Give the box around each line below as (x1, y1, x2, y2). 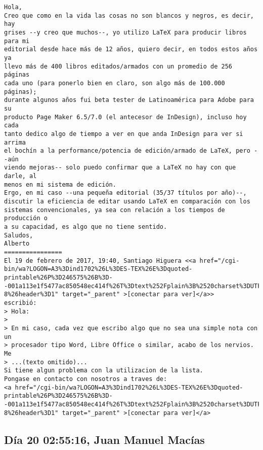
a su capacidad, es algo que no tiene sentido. (4, 223, 167, 231)
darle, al (4, 172, 37, 180)
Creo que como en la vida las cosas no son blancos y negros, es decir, (4, 12, 254, 19)
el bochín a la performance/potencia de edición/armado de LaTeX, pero (4, 147, 250, 155)
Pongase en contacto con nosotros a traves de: (4, 375, 167, 383)
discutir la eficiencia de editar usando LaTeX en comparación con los (4, 198, 250, 205)
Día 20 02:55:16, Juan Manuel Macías (4, 431, 205, 447)
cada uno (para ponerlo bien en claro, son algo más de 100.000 (4, 79, 225, 87)
